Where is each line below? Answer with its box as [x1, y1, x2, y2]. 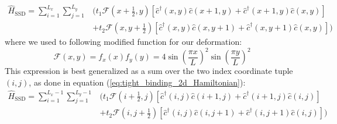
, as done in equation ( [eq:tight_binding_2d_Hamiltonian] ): [29, 76, 246, 88]
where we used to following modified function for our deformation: [5, 36, 242, 48]
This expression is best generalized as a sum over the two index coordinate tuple [5, 65, 293, 77]
